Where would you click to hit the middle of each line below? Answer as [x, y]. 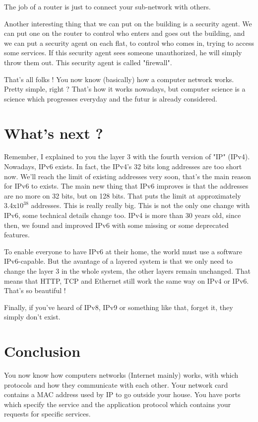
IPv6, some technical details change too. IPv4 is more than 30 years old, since [123, 215]
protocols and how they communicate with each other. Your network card [116, 384]
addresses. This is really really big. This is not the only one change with [140, 205]
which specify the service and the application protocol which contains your [117, 404]
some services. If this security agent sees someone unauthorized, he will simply [123, 53]
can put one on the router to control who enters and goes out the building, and [125, 33]
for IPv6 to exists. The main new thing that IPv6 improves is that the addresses [126, 186]
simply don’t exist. [32, 317]
